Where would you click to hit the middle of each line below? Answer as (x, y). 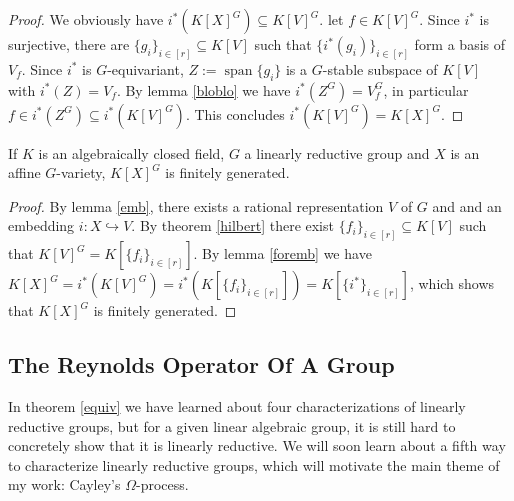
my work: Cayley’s (64, 484)
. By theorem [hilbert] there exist (232, 225)
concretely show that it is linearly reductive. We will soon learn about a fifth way (257, 445)
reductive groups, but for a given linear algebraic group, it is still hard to (232, 425)
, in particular (426, 89)
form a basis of (460, 44)
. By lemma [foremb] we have (282, 253)
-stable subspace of (380, 68)
